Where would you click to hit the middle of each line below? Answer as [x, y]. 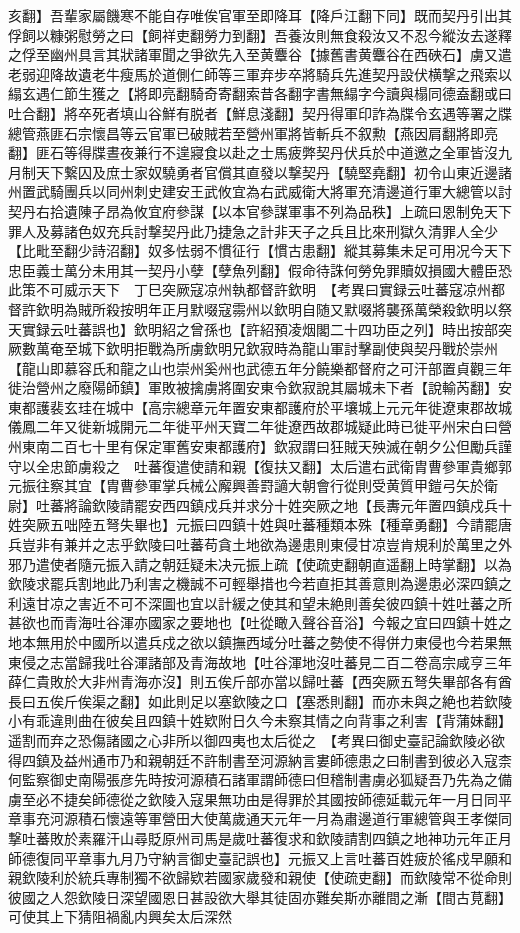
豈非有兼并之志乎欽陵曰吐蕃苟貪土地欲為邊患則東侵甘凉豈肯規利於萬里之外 [266, 544]
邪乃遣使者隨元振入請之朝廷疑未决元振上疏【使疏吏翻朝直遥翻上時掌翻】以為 [260, 563]
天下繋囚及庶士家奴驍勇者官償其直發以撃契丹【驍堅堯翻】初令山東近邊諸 [273, 171]
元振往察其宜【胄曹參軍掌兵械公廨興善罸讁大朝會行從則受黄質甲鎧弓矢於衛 [253, 485]
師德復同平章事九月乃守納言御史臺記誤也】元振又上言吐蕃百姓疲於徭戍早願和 [260, 857]
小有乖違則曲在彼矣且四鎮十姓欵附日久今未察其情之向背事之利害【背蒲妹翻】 [260, 720]
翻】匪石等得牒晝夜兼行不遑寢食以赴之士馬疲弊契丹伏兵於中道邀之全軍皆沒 [253, 152]
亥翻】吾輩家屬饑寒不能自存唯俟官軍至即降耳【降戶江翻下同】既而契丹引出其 [260, 15]
